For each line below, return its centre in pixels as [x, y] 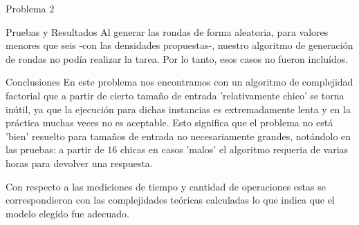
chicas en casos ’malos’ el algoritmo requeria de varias [234, 149]
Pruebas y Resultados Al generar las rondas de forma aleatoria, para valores [167, 31]
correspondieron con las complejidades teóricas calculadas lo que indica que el [170, 200]
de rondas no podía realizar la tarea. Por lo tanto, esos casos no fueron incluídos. [177, 58]
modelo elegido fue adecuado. [67, 213]
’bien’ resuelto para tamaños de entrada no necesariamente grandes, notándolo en [178, 136]
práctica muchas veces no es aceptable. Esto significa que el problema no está [169, 123]
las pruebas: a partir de [55, 149]
